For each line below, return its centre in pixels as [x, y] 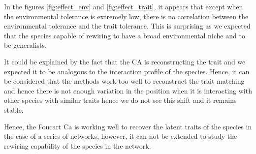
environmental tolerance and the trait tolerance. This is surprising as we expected [127, 26]
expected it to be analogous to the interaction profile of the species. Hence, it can [127, 71]
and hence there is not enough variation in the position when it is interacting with [128, 90]
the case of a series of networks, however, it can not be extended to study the [121, 136]
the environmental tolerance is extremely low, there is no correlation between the [126, 16]
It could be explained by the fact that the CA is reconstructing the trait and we [125, 61]
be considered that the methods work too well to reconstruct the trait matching [124, 81]
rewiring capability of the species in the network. [78, 145]
